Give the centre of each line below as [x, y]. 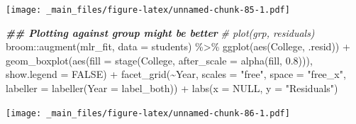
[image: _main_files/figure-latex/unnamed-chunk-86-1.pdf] [148, 113]
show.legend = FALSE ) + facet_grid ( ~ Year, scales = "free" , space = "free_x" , [176, 74]
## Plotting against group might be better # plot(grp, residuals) [160, 32]
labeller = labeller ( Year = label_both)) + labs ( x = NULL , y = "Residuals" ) [172, 88]
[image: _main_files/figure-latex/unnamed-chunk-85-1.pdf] [148, 10]
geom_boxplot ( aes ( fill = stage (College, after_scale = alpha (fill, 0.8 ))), [159, 60]
